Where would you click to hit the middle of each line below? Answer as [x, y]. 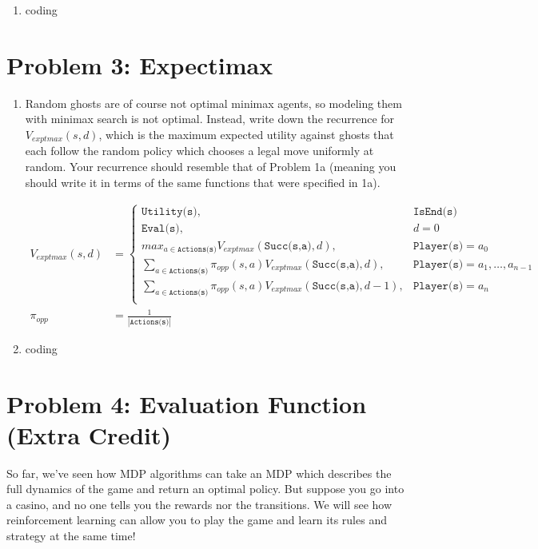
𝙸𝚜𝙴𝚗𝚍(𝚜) [435, 212]
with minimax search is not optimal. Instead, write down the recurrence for [210, 119]
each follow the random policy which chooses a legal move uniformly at [199, 151]
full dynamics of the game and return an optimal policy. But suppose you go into [205, 489]
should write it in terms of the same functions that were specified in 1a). [203, 182]
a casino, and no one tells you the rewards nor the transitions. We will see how [199, 504]
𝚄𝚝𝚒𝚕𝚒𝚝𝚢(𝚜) [169, 212]
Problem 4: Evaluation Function [187, 403]
